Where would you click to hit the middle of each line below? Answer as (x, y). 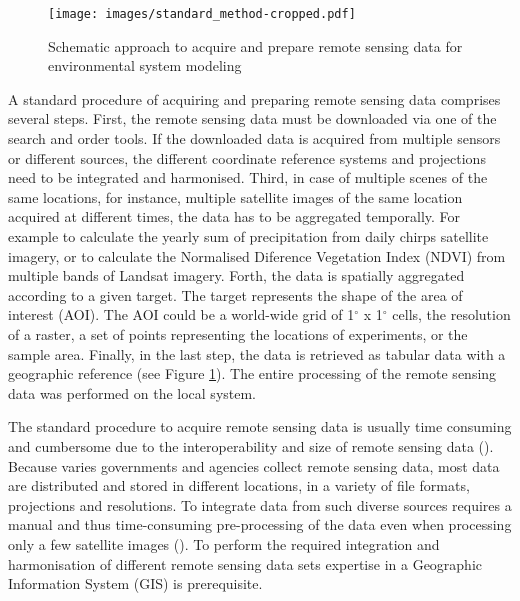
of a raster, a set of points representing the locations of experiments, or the (238, 333)
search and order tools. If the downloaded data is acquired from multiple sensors (254, 138)
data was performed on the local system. (132, 392)
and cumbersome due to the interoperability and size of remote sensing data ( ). (251, 445)
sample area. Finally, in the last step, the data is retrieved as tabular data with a (257, 353)
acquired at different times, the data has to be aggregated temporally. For (234, 216)
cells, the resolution (451, 314)
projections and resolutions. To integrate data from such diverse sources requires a (260, 504)
